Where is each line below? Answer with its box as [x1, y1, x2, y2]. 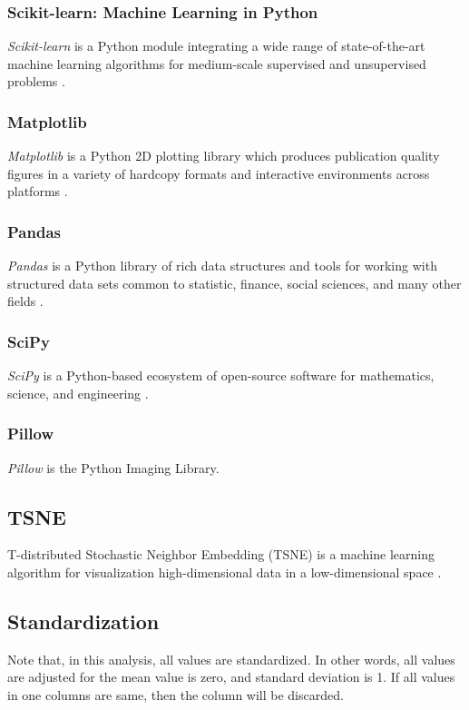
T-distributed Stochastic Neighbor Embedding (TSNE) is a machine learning [7, 545, 435, 564]
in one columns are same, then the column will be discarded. [7, 685, 344, 704]
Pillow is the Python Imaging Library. [7, 458, 220, 477]
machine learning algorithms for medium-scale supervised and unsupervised [7, 54, 426, 73]
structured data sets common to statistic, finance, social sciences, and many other [7, 273, 462, 292]
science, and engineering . [7, 383, 149, 402]
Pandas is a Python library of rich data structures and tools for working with [7, 256, 437, 275]
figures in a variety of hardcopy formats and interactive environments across [7, 163, 430, 182]
